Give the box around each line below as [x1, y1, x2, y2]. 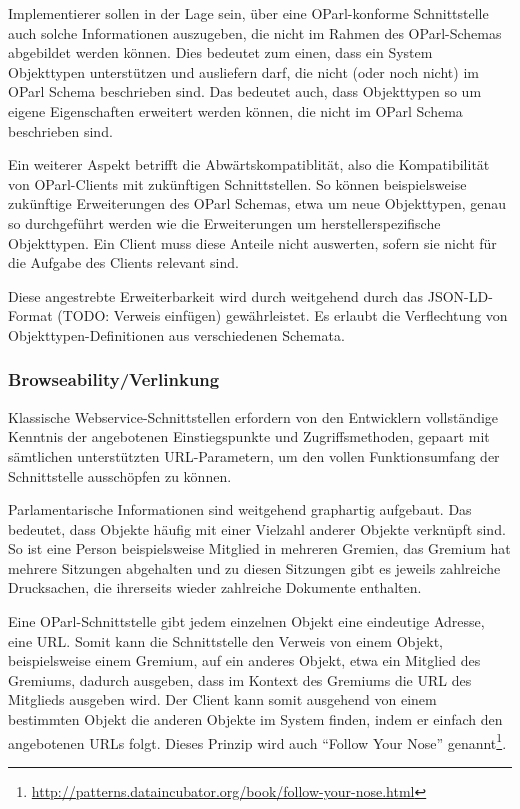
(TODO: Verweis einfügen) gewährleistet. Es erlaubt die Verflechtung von [57, 305, 508, 326]
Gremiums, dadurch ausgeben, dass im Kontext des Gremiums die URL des [8, 669, 472, 690]
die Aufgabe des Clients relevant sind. [8, 252, 239, 273]
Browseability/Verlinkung [8, 367, 220, 392]
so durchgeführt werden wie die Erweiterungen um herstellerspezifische [8, 212, 441, 233]
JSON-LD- [427, 285, 493, 306]
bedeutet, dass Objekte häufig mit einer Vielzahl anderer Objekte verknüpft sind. [8, 518, 506, 539]
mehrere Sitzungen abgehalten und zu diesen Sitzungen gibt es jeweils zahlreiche [8, 557, 501, 578]
